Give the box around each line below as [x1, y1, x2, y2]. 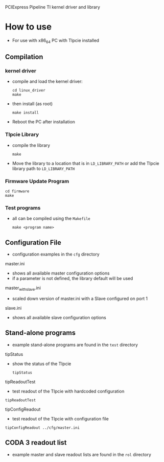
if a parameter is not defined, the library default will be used [12, 276, 133, 281]
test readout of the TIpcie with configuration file [12, 416, 109, 421]
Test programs [5, 204, 41, 211]
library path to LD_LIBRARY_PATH [12, 165, 75, 171]
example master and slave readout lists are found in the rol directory [12, 451, 152, 457]
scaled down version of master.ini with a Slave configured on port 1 [12, 296, 148, 301]
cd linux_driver [12, 88, 46, 93]
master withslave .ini [5, 285, 41, 292]
